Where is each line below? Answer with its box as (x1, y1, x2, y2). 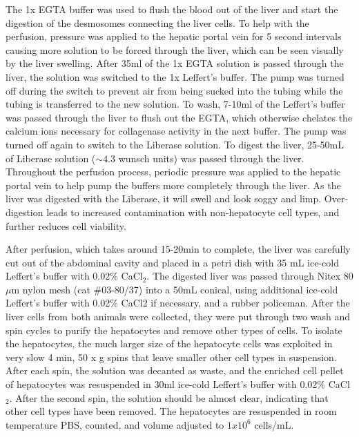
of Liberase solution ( (6, 150, 96, 165)
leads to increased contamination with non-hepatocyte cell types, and (46, 204, 340, 219)
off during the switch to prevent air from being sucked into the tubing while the (6, 83, 343, 97)
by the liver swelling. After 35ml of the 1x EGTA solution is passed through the (6, 56, 344, 70)
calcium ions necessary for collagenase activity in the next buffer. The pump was (6, 124, 347, 138)
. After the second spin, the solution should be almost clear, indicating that (9, 390, 329, 405)
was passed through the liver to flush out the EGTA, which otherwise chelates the (6, 110, 353, 124)
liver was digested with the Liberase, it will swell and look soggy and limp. (6, 191, 322, 206)
